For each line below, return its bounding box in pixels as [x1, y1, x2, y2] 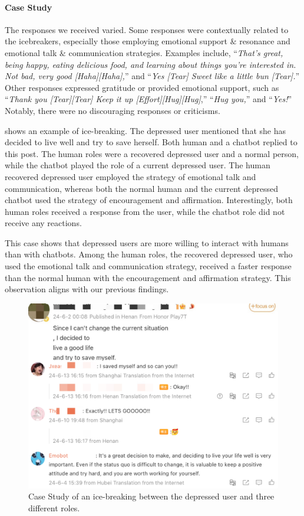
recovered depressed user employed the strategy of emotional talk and [5, 170, 256, 182]
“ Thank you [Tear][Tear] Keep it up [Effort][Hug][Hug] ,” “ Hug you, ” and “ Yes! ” [5, 93, 292, 105]
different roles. [28, 502, 80, 514]
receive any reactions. [5, 217, 82, 229]
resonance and [239, 35, 290, 47]
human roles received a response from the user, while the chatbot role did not [5, 205, 285, 217]
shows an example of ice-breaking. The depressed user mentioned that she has [5, 124, 286, 136]
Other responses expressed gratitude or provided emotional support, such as [5, 81, 279, 93]
